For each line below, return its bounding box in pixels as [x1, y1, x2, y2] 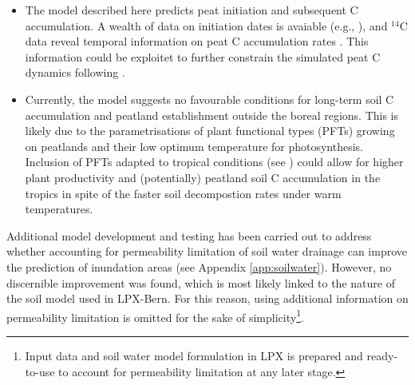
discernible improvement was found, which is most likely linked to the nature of [6, 274, 395, 291]
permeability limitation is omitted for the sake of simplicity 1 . [6, 306, 304, 325]
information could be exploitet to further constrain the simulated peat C [25, 48, 381, 65]
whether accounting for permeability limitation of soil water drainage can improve [6, 243, 407, 260]
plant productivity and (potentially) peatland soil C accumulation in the [25, 169, 381, 185]
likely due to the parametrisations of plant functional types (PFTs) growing [25, 122, 395, 139]
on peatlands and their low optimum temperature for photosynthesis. [25, 137, 364, 154]
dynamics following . [25, 64, 125, 81]
